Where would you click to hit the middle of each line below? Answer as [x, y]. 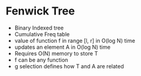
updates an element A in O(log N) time [62, 47]
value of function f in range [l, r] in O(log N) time [75, 40]
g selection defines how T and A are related [69, 66]
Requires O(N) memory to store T [56, 53]
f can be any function [41, 60]
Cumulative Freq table [42, 34]
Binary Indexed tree [39, 28]
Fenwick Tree [40, 11]
